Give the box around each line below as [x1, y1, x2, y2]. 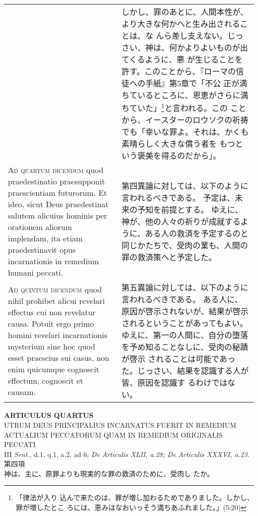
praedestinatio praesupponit [8, 175, 105, 187]
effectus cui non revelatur [8, 306, 96, 318]
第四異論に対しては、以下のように [121, 180, 249, 192]
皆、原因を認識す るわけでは [121, 377, 228, 389]
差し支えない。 [172, 30, 228, 41]
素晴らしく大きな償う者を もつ [121, 138, 235, 150]
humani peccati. [8, 267, 64, 279]
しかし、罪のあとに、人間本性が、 [121, 6, 249, 17]
